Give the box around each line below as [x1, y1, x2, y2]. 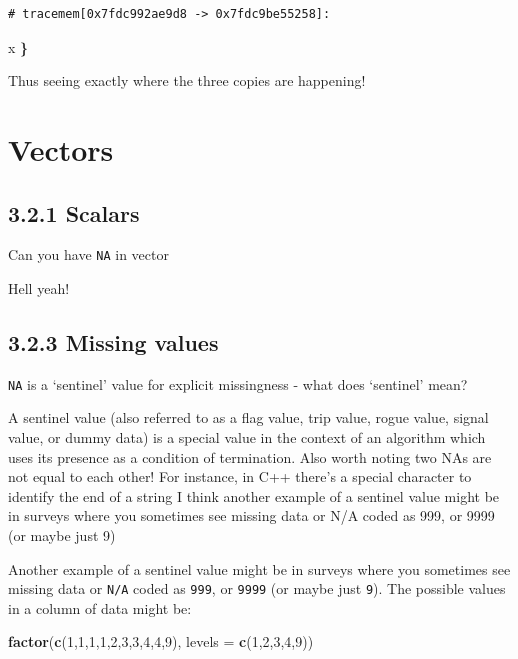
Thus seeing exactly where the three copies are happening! [8, 70, 366, 91]
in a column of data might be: [8, 597, 192, 618]
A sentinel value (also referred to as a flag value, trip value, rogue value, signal [8, 407, 489, 428]
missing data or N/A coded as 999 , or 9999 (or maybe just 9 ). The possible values [8, 578, 506, 599]
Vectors [8, 128, 114, 169]
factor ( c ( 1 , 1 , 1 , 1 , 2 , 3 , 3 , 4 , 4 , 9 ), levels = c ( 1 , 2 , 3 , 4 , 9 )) [8, 631, 314, 652]
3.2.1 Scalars [8, 197, 140, 228]
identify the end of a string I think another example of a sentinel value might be [8, 485, 500, 506]
